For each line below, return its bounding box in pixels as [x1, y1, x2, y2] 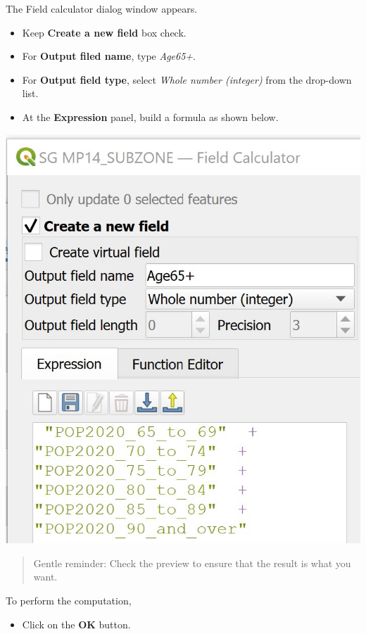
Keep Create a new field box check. [22, 25, 187, 39]
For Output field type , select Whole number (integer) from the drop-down [22, 72, 352, 87]
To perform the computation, [6, 592, 132, 607]
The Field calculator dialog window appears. [6, 1, 198, 15]
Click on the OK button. [22, 616, 131, 631]
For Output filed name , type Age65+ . [22, 49, 196, 63]
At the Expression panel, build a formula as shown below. [22, 109, 279, 124]
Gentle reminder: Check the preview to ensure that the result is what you [33, 555, 351, 570]
